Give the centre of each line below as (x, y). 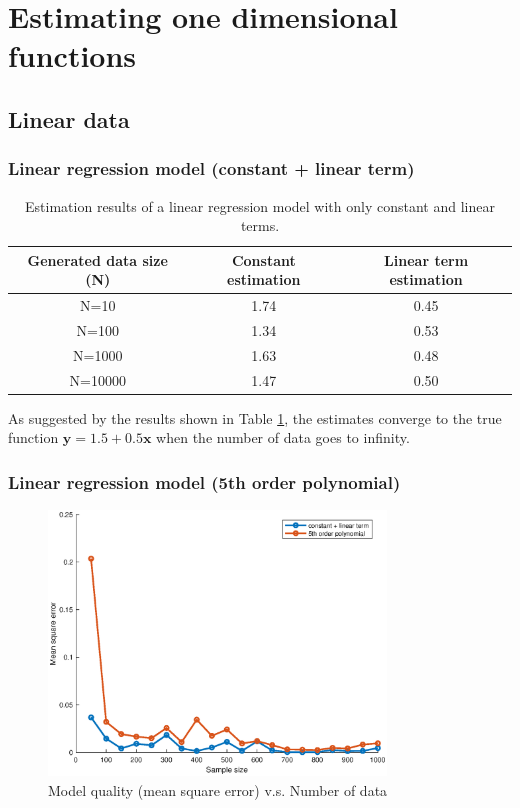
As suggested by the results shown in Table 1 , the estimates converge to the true (255, 417)
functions (72, 55)
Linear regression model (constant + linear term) (211, 168)
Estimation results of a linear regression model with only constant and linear (260, 205)
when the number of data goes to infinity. (283, 437)
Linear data (69, 118)
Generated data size (97, 259)
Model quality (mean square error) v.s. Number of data (218, 789)
